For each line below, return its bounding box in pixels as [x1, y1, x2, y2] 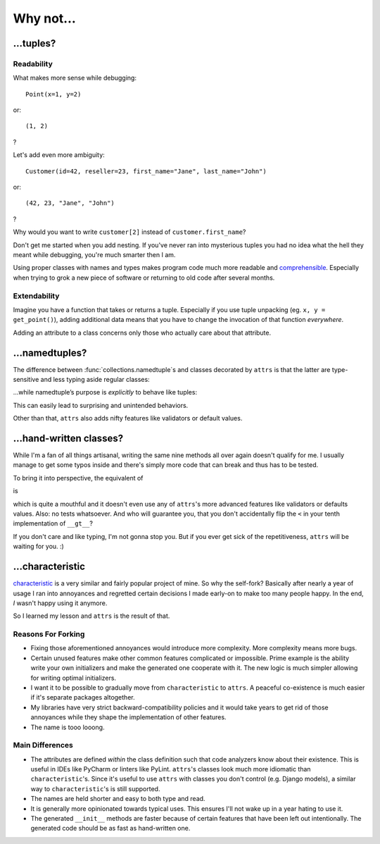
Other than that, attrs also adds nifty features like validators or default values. [13, 414, 243, 423]
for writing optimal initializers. [30, 674, 116, 682]
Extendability [13, 291, 60, 301]
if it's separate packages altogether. [30, 693, 135, 702]
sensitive [13, 376, 39, 383]
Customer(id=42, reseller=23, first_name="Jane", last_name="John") [25, 167, 267, 175]
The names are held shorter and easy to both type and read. [30, 795, 205, 803]
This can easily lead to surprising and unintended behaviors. [13, 401, 189, 409]
